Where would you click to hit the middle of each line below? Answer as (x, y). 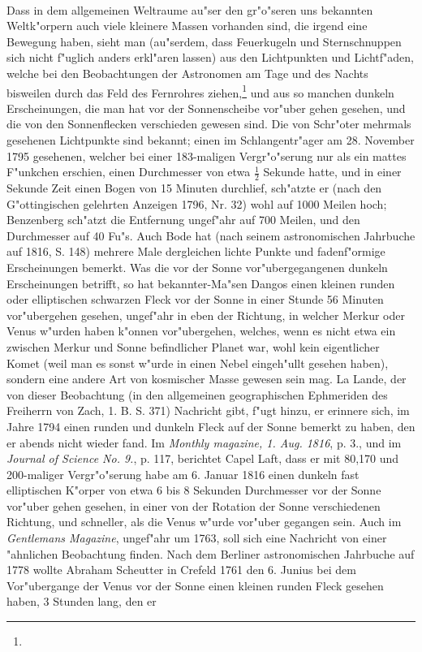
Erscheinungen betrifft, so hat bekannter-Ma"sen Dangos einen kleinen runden (201, 283)
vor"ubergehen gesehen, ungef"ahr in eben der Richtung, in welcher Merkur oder (206, 315)
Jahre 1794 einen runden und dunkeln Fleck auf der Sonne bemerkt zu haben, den (211, 426)
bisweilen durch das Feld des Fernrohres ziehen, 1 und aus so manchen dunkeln (200, 91)
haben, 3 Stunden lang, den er (82, 601)
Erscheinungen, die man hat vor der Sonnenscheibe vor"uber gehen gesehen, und (206, 108)
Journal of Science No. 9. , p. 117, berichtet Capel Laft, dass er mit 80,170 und (203, 458)
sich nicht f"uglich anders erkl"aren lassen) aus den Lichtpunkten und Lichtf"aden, (210, 57)
